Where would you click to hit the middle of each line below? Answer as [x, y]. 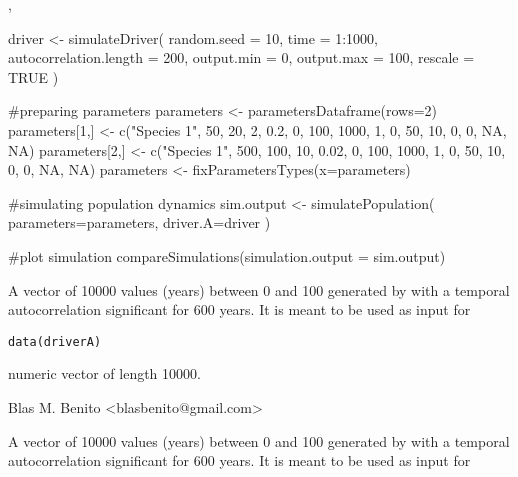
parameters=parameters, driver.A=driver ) [139, 222]
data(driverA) [55, 341]
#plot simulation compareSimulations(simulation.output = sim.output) [227, 255]
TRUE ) [33, 76]
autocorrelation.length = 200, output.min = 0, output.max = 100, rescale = [241, 57]
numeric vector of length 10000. [104, 373]
